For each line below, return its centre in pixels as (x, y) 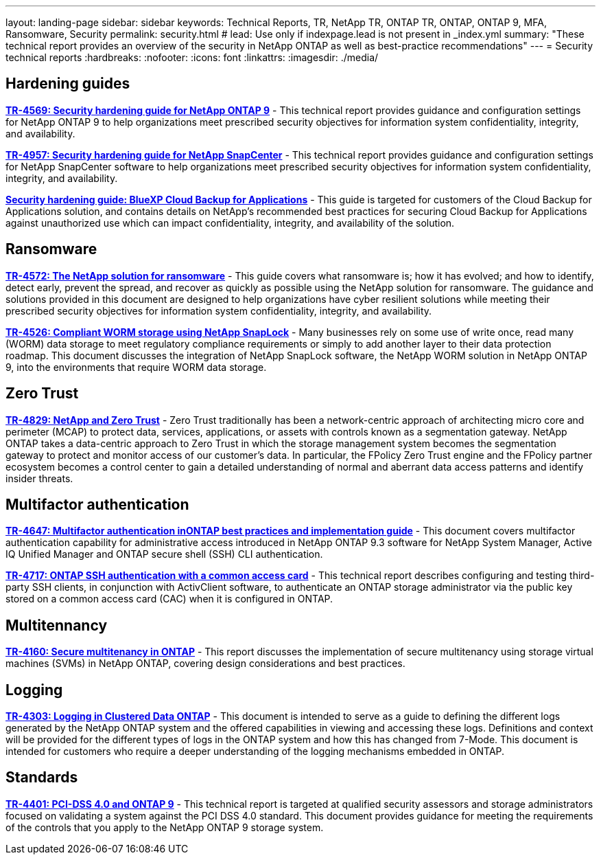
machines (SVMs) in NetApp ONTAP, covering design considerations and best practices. (205, 664)
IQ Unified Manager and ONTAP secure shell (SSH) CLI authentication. (164, 554)
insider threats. (39, 478)
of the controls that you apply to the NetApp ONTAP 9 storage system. (165, 827)
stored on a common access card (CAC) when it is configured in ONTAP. (169, 599)
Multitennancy (57, 625)
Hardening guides (68, 84)
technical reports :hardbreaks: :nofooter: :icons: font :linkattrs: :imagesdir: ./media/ (192, 57)
